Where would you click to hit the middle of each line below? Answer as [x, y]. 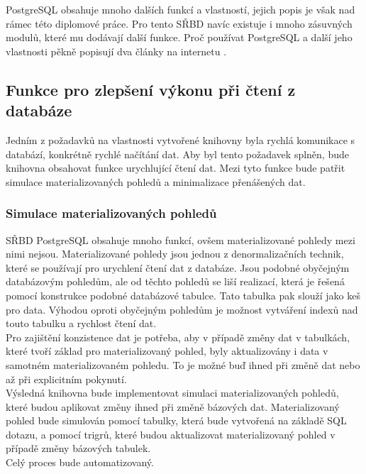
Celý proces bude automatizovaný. [80, 462]
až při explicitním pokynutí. [66, 379]
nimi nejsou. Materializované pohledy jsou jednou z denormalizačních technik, [175, 254]
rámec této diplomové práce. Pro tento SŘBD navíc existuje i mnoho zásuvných [179, 23]
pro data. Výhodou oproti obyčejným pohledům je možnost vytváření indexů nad [182, 309]
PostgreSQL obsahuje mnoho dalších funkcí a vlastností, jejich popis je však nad [181, 9]
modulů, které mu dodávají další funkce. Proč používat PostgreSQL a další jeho [179, 37]
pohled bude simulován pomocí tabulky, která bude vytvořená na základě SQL [176, 420]
